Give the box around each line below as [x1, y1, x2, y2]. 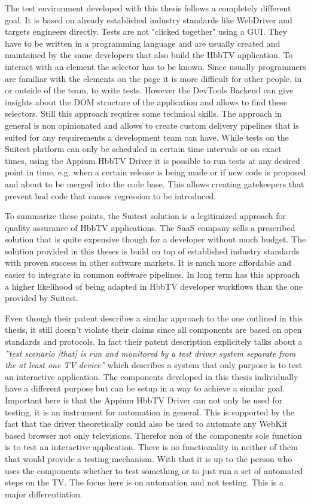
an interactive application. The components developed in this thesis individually [5, 370, 298, 382]
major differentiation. [5, 487, 83, 500]
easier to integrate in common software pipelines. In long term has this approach [5, 268, 300, 281]
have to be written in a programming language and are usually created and [5, 37, 280, 49]
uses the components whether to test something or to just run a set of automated [5, 464, 303, 476]
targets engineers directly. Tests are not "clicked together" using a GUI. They [5, 25, 287, 38]
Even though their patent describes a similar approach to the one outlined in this [5, 311, 303, 324]
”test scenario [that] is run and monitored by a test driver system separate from [5, 347, 296, 359]
